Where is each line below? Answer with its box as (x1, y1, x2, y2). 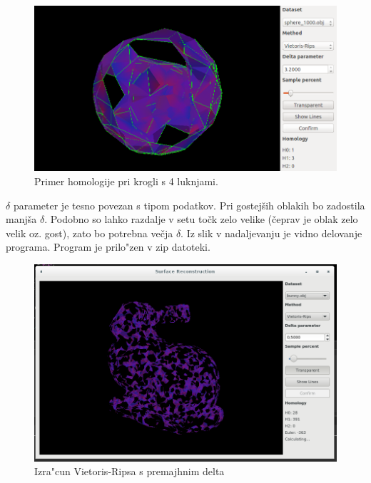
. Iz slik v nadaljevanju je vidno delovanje (181, 225, 362, 240)
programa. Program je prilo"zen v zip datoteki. (6, 239, 210, 254)
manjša (6, 212, 37, 227)
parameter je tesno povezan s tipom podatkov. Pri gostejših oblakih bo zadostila (13, 197, 365, 212)
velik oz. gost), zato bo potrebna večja (6, 225, 173, 240)
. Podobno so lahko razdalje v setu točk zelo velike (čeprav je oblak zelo (44, 212, 358, 227)
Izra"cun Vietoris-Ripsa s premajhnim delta (34, 464, 225, 479)
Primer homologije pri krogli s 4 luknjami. (34, 174, 218, 189)
